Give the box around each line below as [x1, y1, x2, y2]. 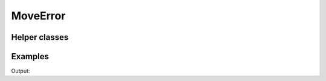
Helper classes [11, 32, 69, 42]
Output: [11, 67, 30, 75]
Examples [11, 51, 50, 62]
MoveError [11, 9, 66, 22]
